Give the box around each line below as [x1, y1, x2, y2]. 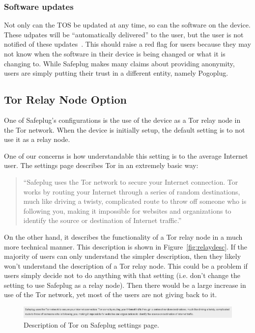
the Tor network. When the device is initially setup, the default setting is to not [4, 124, 245, 135]
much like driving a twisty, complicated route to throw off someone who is [23, 196, 247, 206]
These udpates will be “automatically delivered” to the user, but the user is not [4, 29, 244, 39]
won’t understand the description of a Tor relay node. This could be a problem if [4, 260, 248, 271]
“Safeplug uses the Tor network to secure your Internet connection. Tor [23, 176, 238, 187]
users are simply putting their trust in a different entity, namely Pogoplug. [4, 68, 228, 78]
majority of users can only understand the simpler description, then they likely [4, 251, 241, 261]
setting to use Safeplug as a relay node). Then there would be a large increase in [4, 279, 246, 290]
